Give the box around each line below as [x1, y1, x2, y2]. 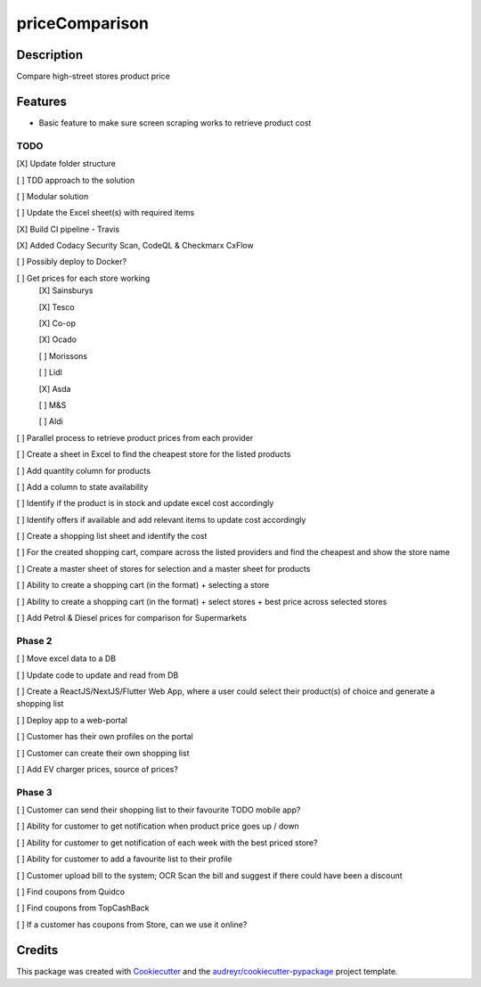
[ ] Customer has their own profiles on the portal [16, 731, 193, 742]
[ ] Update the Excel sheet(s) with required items [16, 208, 195, 218]
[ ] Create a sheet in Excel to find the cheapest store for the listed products [16, 449, 291, 460]
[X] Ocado [38, 334, 77, 345]
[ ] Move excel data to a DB [16, 653, 116, 664]
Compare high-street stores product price [16, 71, 171, 82]
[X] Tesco [38, 301, 75, 312]
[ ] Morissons [38, 350, 88, 361]
